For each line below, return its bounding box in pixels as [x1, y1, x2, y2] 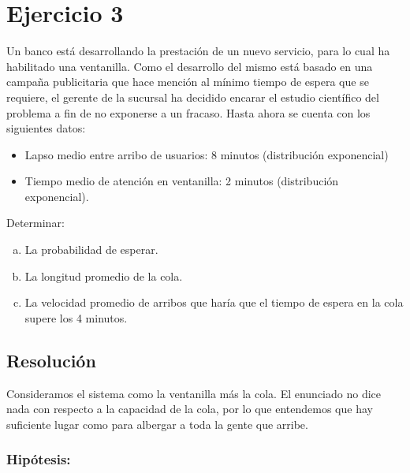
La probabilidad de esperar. [24, 241, 158, 258]
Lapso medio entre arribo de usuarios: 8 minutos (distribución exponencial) [24, 146, 389, 162]
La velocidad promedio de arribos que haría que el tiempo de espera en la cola [24, 294, 404, 311]
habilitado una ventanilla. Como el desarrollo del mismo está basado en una [6, 58, 373, 74]
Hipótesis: [6, 449, 71, 469]
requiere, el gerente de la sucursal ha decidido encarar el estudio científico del [6, 88, 379, 105]
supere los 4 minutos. [24, 309, 128, 326]
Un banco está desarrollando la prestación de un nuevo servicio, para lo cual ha [6, 43, 390, 59]
